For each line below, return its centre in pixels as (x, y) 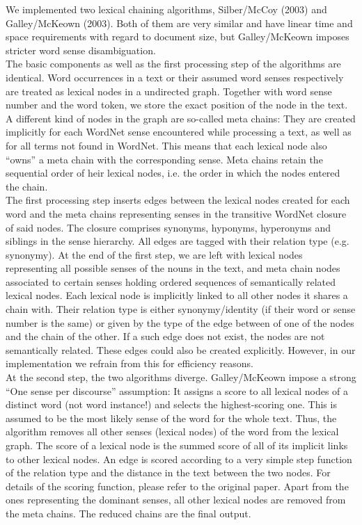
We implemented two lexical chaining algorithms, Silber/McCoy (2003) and (166, 9)
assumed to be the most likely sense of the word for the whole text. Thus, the (171, 418)
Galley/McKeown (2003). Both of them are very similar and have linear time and (179, 23)
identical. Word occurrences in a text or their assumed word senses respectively (175, 77)
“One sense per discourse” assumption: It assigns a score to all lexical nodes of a (177, 390)
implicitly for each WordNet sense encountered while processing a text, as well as (179, 132)
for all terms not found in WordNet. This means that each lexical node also (166, 145)
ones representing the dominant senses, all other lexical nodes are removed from (176, 500)
